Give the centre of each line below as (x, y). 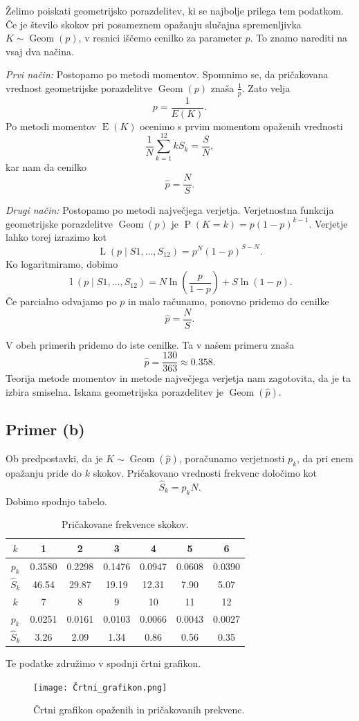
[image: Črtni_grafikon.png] (100, 687)
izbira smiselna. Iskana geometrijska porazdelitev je (115, 392)
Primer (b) (45, 429)
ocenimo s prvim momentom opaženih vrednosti (241, 126)
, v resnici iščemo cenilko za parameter (160, 38)
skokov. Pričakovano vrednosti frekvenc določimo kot (205, 473)
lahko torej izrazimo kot (56, 237)
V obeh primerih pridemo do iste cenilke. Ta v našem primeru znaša (150, 344)
